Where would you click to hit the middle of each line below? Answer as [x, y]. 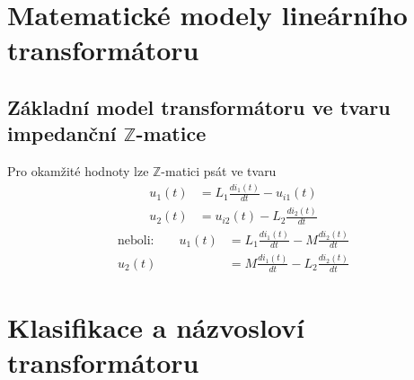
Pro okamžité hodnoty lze [78, 171]
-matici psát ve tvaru [219, 171]
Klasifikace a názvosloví [156, 327]
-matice [171, 133]
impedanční [62, 133]
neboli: [136, 240]
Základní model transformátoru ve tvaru [199, 106]
